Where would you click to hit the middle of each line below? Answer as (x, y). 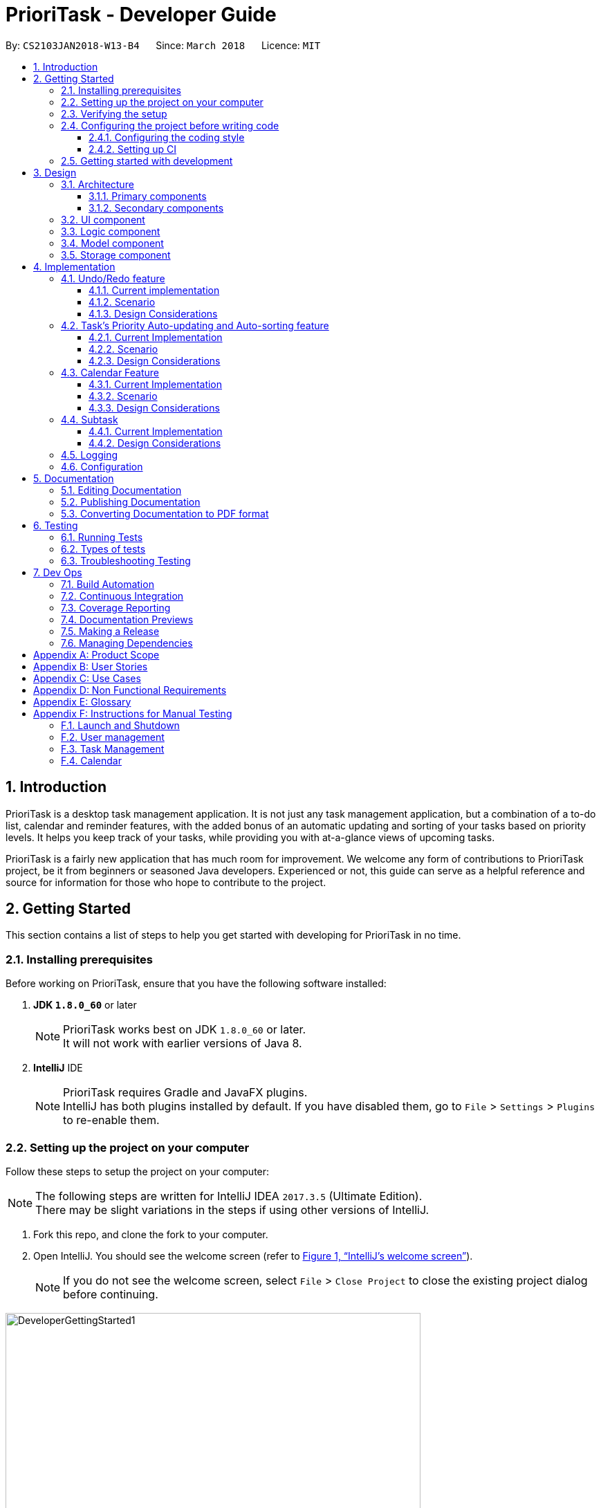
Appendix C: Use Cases (87, 678)
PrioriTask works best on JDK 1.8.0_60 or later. (185, 1030)
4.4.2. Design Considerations (155, 443)
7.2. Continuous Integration (122, 596)
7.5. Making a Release (110, 631)
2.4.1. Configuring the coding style (167, 137)
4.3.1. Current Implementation (156, 384)
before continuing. (111, 1294)
